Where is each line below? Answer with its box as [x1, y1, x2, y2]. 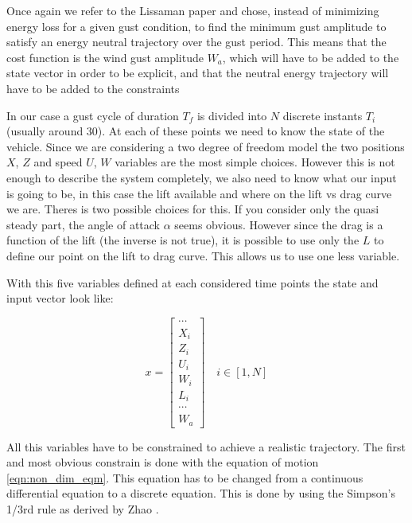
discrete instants [282, 107, 363, 123]
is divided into [196, 107, 267, 123]
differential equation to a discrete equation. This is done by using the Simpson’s [6, 485, 395, 502]
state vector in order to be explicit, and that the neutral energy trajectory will [6, 64, 389, 81]
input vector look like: [6, 290, 114, 306]
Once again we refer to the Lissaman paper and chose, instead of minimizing [6, 2, 379, 18]
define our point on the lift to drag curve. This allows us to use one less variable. [6, 247, 400, 263]
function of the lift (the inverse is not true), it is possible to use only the [6, 232, 360, 248]
